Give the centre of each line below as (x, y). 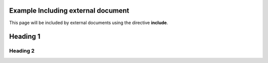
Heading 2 (22, 51)
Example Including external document (69, 11)
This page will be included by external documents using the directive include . (89, 23)
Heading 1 (25, 37)
